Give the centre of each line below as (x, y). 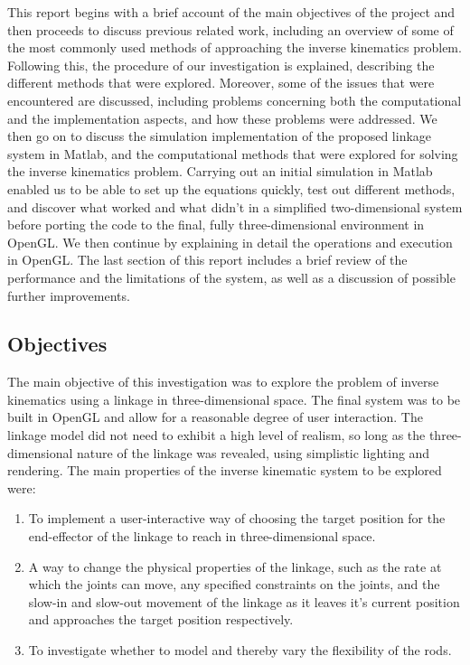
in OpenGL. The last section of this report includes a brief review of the (207, 260)
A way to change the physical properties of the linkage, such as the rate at (235, 566)
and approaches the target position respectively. (161, 619)
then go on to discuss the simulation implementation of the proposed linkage (220, 136)
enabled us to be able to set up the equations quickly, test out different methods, (231, 188)
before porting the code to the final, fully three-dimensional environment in (216, 225)
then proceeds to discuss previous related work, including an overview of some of (230, 29)
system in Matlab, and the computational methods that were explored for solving (233, 153)
